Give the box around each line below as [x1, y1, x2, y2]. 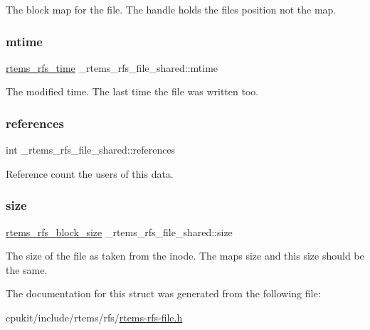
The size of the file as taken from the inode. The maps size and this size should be [6, 248, 364, 263]
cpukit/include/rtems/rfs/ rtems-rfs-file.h [6, 310, 183, 324]
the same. [6, 262, 48, 277]
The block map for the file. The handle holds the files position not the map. [6, 2, 337, 16]
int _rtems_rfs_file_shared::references [6, 142, 176, 157]
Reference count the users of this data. [6, 166, 174, 181]
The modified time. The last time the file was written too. [6, 84, 259, 99]
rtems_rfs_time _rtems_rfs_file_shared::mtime [6, 60, 218, 75]
